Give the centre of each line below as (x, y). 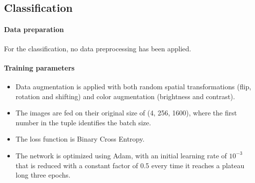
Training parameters (39, 67)
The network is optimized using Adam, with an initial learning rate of (121, 155)
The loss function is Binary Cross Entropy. (80, 139)
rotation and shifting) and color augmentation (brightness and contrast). (125, 96)
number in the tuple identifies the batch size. (83, 122)
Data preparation (34, 29)
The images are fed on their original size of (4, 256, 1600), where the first (126, 113)
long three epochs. (43, 175)
